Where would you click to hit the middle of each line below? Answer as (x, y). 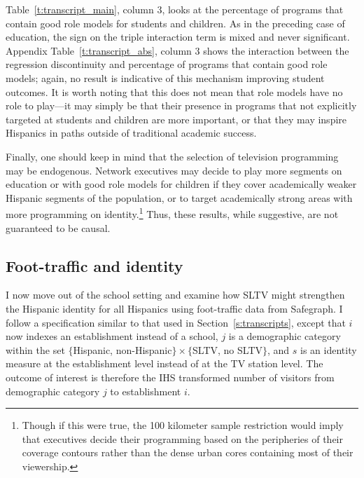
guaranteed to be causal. (58, 227)
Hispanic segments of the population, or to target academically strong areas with (179, 197)
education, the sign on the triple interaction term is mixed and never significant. (178, 37)
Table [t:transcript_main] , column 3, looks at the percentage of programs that (175, 9)
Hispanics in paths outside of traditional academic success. (131, 133)
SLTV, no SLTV (228, 349)
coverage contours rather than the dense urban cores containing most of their (188, 452)
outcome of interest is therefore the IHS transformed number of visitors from (170, 377)
